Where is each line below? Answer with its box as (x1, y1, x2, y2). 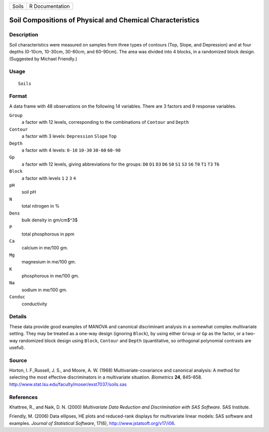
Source (9, 357, 27, 364)
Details (9, 313, 27, 320)
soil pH (21, 189, 36, 195)
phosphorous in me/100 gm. (21, 273, 80, 279)
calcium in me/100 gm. (21, 245, 68, 251)
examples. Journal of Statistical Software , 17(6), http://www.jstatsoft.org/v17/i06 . (9, 420, 176, 426)
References (9, 394, 38, 401)
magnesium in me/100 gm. (21, 259, 76, 265)
